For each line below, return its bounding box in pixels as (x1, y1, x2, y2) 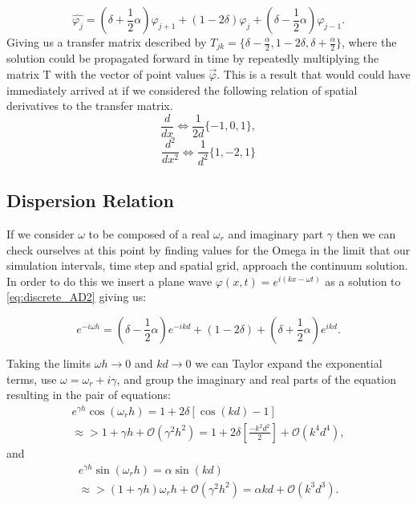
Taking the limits (6, 354, 91, 371)
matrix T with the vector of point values (6, 66, 205, 83)
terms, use (6, 370, 57, 387)
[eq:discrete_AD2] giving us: (6, 288, 147, 305)
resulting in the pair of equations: (6, 386, 171, 403)
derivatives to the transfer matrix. (6, 97, 173, 114)
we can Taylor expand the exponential (195, 354, 383, 371)
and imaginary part (228, 226, 324, 242)
